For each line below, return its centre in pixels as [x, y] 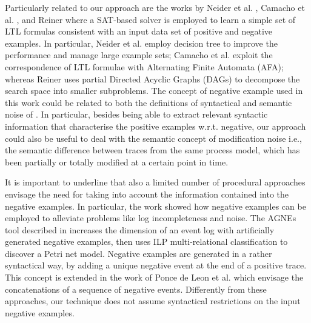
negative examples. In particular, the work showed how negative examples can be [155, 206]
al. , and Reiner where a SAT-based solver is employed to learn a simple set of [150, 19]
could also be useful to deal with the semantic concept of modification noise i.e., [153, 138]
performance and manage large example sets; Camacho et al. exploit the [139, 55]
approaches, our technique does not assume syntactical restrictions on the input [153, 301]
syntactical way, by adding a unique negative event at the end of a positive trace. [156, 265]
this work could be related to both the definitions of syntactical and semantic [149, 102]
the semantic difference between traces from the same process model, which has [152, 150]
